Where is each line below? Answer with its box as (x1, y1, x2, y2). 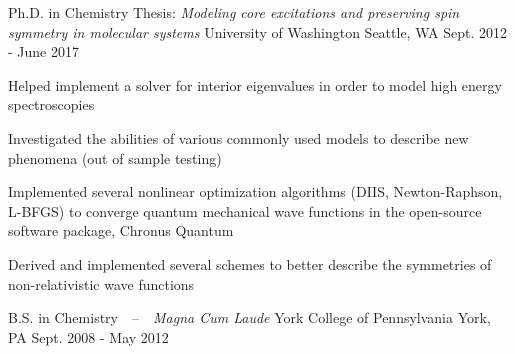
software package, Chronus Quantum (8, 220, 234, 241)
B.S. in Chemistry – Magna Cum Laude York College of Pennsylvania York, (8, 307, 491, 328)
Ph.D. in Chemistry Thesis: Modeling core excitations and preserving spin (8, 2, 460, 22)
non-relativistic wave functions (8, 273, 195, 294)
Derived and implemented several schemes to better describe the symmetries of (8, 253, 492, 274)
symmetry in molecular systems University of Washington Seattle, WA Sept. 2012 (8, 21, 507, 42)
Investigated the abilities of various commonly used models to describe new (8, 127, 469, 148)
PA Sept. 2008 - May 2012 (8, 326, 169, 347)
